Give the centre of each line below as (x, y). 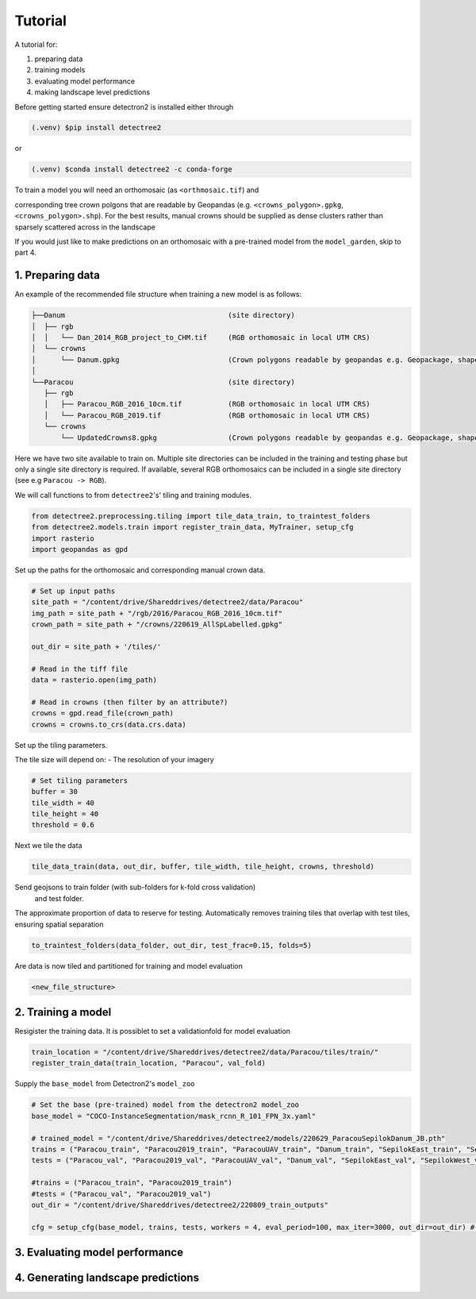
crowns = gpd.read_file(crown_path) (103, 713)
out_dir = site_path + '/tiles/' (96, 646)
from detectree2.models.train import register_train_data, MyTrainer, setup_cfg (192, 527)
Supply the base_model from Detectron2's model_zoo (105, 1084)
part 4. (26, 252)
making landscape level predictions (92, 92)
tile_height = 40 (65, 814)
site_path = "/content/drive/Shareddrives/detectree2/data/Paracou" (167, 602)
